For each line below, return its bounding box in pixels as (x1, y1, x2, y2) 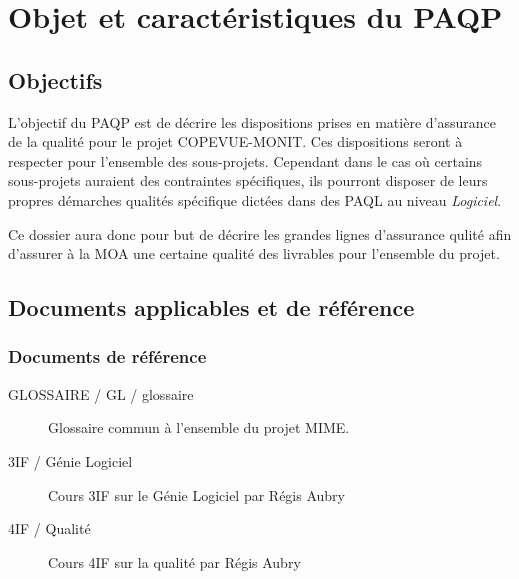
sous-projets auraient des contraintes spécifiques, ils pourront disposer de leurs (8, 170, 488, 191)
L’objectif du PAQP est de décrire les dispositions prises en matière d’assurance (8, 111, 496, 132)
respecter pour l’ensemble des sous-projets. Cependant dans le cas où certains (8, 150, 483, 171)
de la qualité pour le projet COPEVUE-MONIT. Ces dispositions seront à (8, 131, 463, 152)
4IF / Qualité (8, 518, 91, 539)
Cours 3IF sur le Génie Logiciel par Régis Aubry (48, 484, 345, 505)
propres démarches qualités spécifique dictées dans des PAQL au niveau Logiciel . (8, 189, 502, 210)
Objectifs (8, 64, 103, 95)
